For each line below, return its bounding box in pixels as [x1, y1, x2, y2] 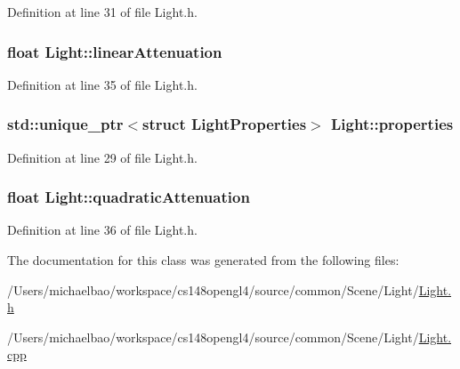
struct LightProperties [142, 113, 307, 135]
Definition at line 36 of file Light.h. [7, 221, 198, 239]
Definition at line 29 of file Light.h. [7, 148, 198, 166]
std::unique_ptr [7, 113, 124, 135]
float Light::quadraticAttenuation [7, 186, 250, 208]
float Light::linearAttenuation [7, 40, 222, 62]
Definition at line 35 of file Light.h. [7, 75, 198, 93]
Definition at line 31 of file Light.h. [7, 3, 198, 20]
